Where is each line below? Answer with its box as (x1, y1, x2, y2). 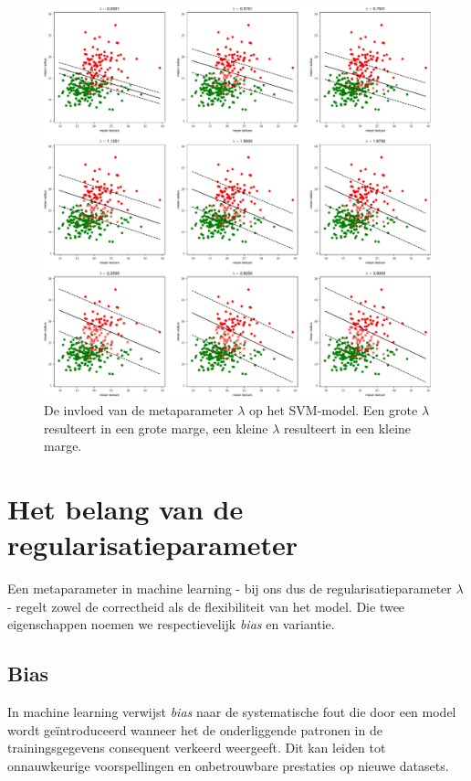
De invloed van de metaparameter (44, 401, 234, 420)
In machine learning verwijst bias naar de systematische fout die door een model (7, 702, 456, 722)
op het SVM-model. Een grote (249, 401, 418, 420)
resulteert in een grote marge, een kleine (44, 418, 268, 437)
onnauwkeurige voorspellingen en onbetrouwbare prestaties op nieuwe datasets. (7, 755, 449, 775)
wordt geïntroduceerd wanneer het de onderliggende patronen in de (7, 720, 382, 739)
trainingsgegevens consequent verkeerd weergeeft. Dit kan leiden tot (7, 738, 386, 757)
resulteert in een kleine (284, 418, 412, 437)
